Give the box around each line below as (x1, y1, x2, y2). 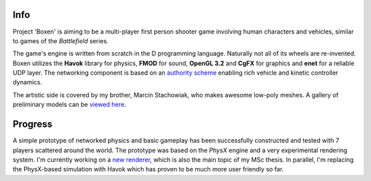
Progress (12, 119, 53, 130)
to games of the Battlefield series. (12, 36, 109, 45)
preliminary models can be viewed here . (12, 100, 126, 109)
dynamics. (12, 78, 43, 86)
